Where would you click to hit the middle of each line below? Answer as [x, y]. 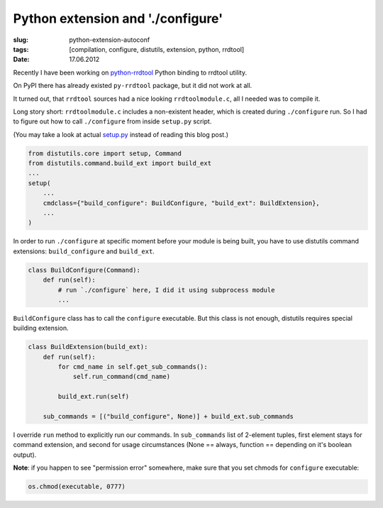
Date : [21, 60]
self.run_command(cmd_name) [121, 377]
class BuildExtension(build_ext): [88, 347]
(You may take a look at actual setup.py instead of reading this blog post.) [121, 134]
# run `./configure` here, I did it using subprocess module [166, 290]
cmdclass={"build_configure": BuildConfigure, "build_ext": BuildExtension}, [182, 203]
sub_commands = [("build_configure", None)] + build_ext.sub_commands [168, 416]
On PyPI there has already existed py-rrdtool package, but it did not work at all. [133, 86]
